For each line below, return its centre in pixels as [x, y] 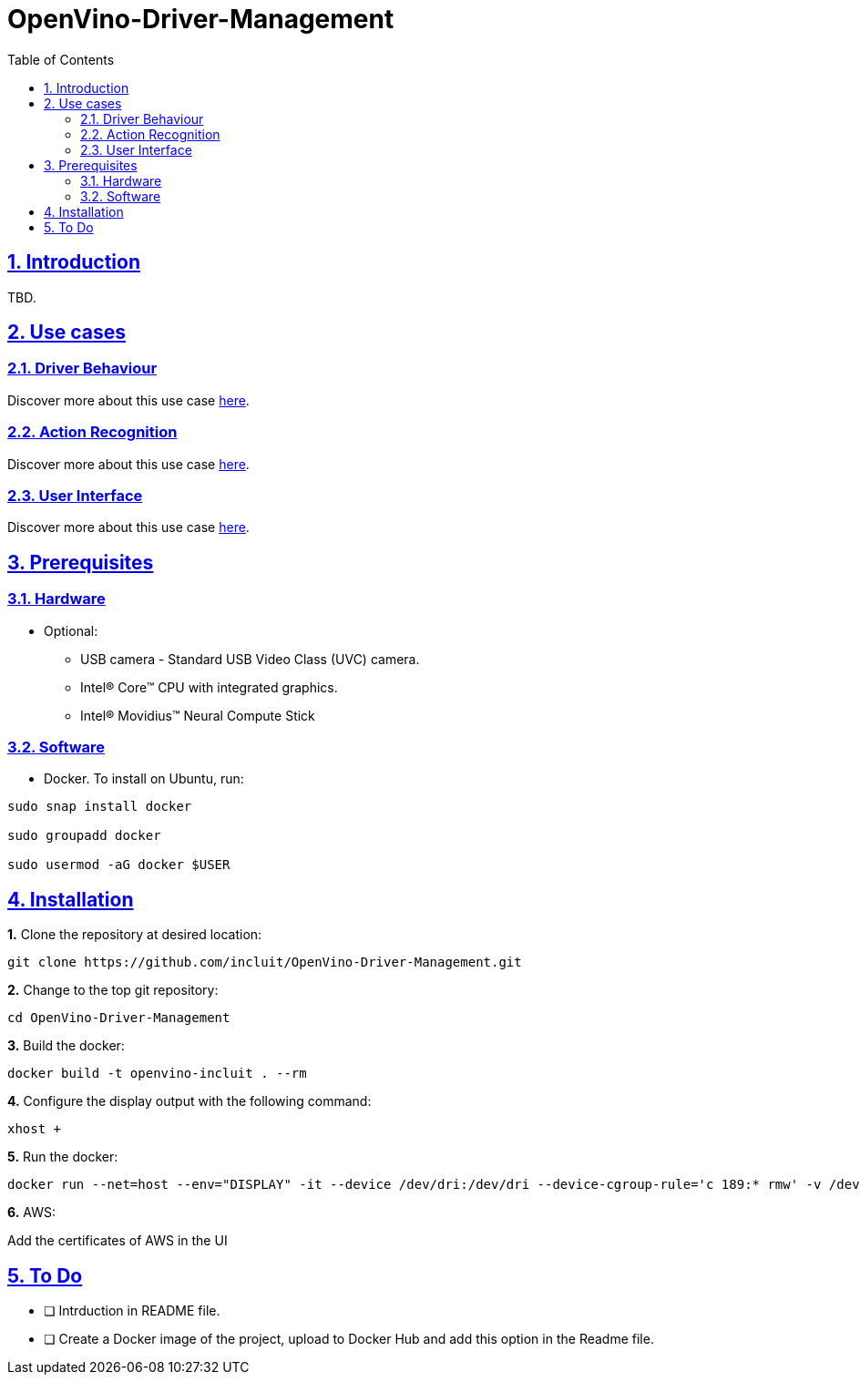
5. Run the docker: [63, 1157]
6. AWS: [31, 1213]
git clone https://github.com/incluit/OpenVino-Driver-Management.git [265, 962]
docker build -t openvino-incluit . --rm [157, 1074]
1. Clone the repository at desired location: [135, 935]
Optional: [71, 630]
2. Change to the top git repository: [113, 990]
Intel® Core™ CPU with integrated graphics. [209, 687]
